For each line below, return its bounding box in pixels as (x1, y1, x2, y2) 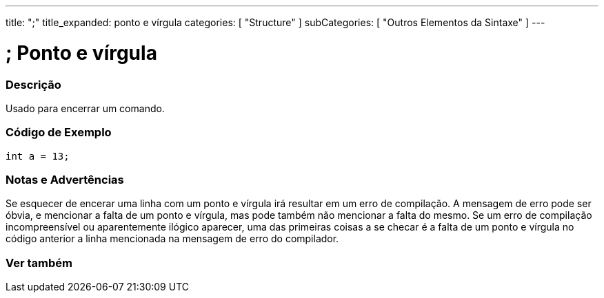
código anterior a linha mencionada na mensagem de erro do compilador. (6, 233, 339, 245)
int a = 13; (6, 150, 70, 162)
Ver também (6, 255, 72, 270)
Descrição (6, 77, 61, 92)
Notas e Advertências (6, 173, 124, 187)
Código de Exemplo (6, 125, 112, 140)
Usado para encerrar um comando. (6, 102, 165, 114)
